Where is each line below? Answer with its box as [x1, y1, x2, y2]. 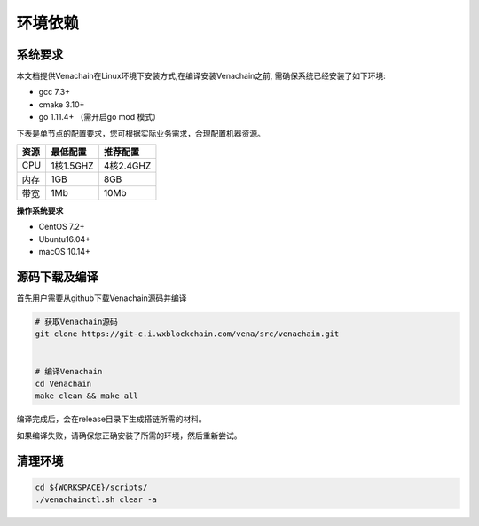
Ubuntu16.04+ [38, 233, 91, 244]
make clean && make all [35, 391, 139, 401]
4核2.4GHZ [103, 160, 152, 172]
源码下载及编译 [16, 270, 98, 284]
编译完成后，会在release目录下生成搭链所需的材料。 [16, 413, 208, 425]
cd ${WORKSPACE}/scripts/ [35, 482, 148, 492]
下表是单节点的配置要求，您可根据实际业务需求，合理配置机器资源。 [16, 128, 265, 138]
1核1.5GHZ [51, 160, 94, 172]
